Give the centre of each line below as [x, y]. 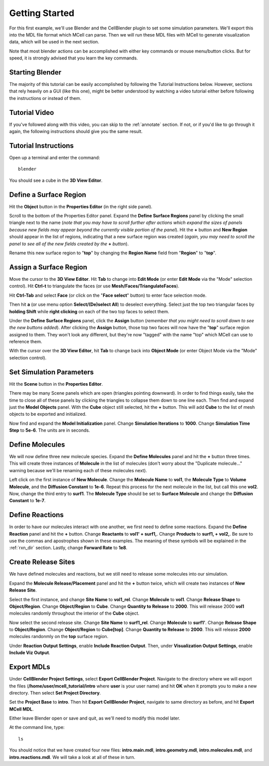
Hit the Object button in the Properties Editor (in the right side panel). [81, 206]
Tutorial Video [32, 112]
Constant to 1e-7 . [27, 501]
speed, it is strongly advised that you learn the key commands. [73, 58]
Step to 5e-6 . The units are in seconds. [50, 430]
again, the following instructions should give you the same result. [76, 131]
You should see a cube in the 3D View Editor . [56, 180]
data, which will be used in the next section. [54, 42]
